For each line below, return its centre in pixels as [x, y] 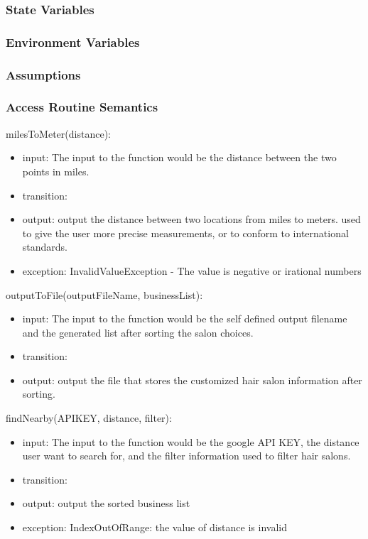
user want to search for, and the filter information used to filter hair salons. [186, 456]
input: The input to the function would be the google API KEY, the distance [191, 441]
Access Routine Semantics [82, 107]
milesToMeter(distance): [58, 133]
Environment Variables [73, 42]
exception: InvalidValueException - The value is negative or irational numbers [192, 270]
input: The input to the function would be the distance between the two [179, 157]
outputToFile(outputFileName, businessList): [104, 294]
